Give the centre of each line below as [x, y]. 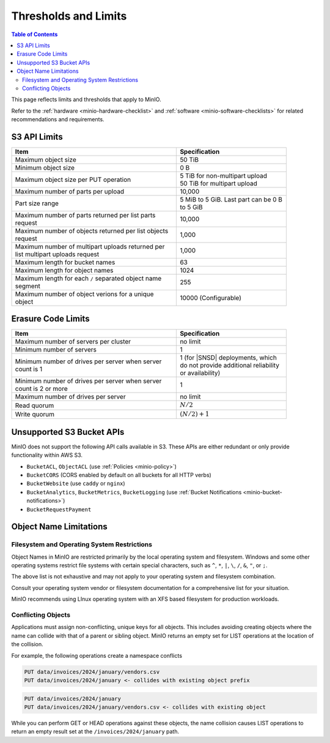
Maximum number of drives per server [70, 397]
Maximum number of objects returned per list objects [92, 231]
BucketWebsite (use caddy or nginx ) [76, 483]
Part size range [37, 203]
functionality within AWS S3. [47, 455]
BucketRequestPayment [59, 509]
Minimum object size [45, 167]
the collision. [28, 644]
